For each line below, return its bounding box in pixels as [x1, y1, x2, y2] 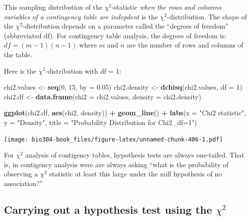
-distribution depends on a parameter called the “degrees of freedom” [22, 21, 229, 31]
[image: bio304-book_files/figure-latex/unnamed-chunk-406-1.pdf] [4, 136, 223, 143]
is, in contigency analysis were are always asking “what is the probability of [4, 159, 229, 169]
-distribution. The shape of [167, 11, 247, 21]
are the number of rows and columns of [127, 40, 243, 50]
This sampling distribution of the [4, 2, 102, 12]
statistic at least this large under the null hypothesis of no [49, 169, 222, 179]
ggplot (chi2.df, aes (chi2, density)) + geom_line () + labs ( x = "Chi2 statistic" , [4, 108, 246, 118]
